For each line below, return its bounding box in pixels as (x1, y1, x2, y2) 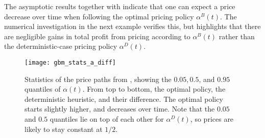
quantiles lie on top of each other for (50, 114, 164, 124)
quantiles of (25, 84, 61, 94)
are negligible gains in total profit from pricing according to (4, 31, 190, 41)
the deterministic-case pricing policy (4, 41, 117, 51)
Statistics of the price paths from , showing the (25, 73, 172, 84)
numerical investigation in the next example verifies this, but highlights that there (4, 21, 261, 32)
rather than (219, 31, 255, 41)
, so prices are (190, 114, 234, 124)
